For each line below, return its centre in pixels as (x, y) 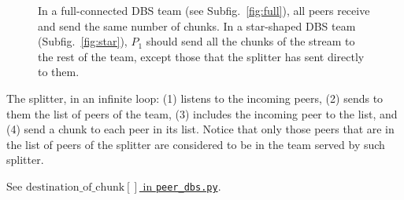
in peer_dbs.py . (182, 185)
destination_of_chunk (75, 187)
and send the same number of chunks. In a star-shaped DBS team (197, 25)
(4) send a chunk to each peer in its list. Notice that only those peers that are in (200, 129)
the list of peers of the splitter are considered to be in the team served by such (196, 144)
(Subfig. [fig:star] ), (83, 41)
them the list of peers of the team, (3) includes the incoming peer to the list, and (202, 113)
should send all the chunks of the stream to (250, 41)
